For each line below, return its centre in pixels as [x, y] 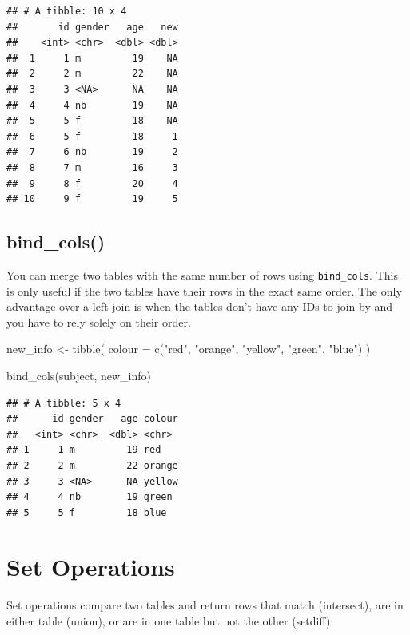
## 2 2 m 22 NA [92, 74]
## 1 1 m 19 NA [92, 58]
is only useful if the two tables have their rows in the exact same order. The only [204, 290]
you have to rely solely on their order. [99, 321]
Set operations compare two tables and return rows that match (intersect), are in [205, 605]
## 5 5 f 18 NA [92, 121]
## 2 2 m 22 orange [92, 465]
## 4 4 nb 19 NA [92, 105]
